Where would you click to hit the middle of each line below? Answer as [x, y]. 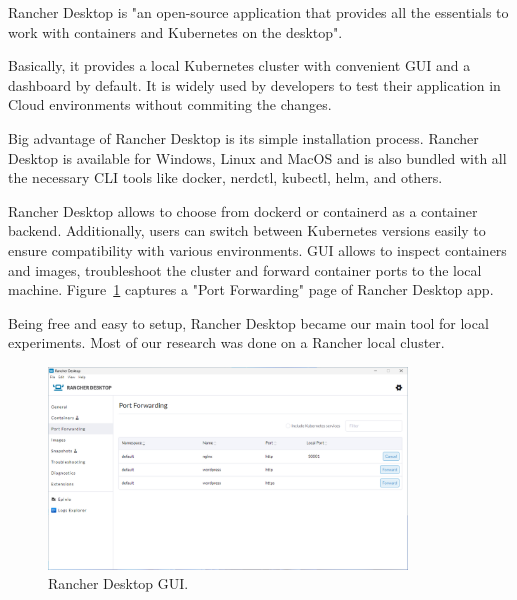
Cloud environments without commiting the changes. [170, 104]
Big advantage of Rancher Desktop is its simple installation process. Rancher [243, 137]
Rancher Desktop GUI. [118, 583]
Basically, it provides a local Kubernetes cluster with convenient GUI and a [239, 65]
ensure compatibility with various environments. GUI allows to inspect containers [257, 249]
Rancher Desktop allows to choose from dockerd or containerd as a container [243, 210]
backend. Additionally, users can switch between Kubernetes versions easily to [247, 230]
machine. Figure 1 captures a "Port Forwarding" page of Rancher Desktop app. [251, 289]
